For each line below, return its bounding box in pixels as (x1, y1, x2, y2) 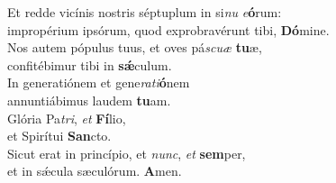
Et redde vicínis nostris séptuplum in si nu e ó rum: (7, 3, 282, 21)
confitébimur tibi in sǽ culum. (7, 55, 172, 74)
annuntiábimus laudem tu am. (7, 90, 171, 109)
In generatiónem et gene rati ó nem (7, 73, 190, 92)
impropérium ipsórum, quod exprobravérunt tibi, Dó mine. (7, 20, 330, 39)
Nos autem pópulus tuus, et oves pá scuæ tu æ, (7, 38, 262, 57)
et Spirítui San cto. (7, 126, 112, 145)
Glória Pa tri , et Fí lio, (7, 108, 126, 127)
